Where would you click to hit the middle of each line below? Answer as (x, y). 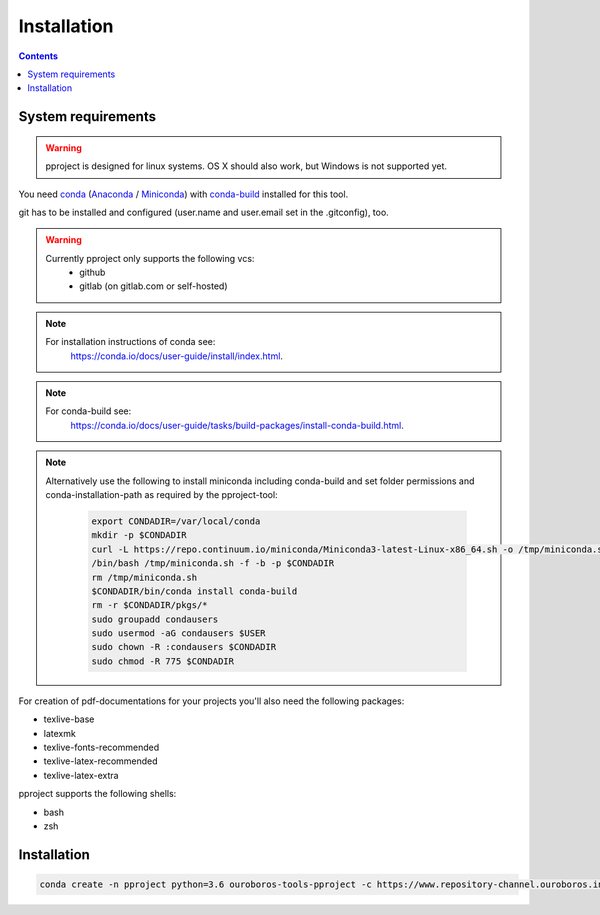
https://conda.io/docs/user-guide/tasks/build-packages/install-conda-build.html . (237, 425)
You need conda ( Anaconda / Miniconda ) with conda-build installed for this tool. (183, 194)
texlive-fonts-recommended (101, 747)
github (92, 272)
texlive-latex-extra (81, 775)
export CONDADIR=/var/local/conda (176, 521)
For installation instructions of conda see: (130, 342)
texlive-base (69, 719)
